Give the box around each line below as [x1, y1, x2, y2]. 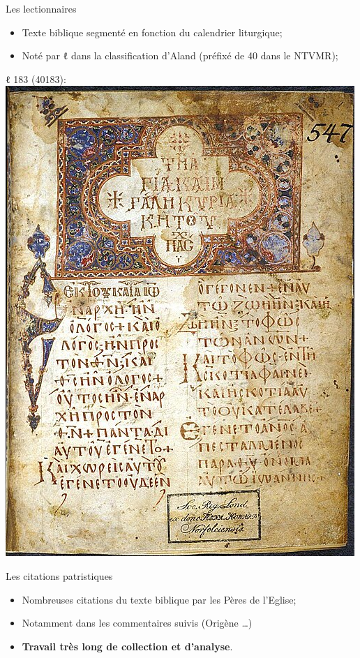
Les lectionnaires [6, 1, 77, 15]
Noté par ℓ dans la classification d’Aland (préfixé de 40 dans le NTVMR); [22, 48, 338, 63]
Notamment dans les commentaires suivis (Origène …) [22, 615, 253, 630]
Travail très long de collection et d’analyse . [22, 638, 233, 653]
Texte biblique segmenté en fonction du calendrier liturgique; [22, 24, 283, 39]
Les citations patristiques [6, 568, 113, 583]
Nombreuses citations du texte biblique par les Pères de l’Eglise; [22, 592, 297, 606]
